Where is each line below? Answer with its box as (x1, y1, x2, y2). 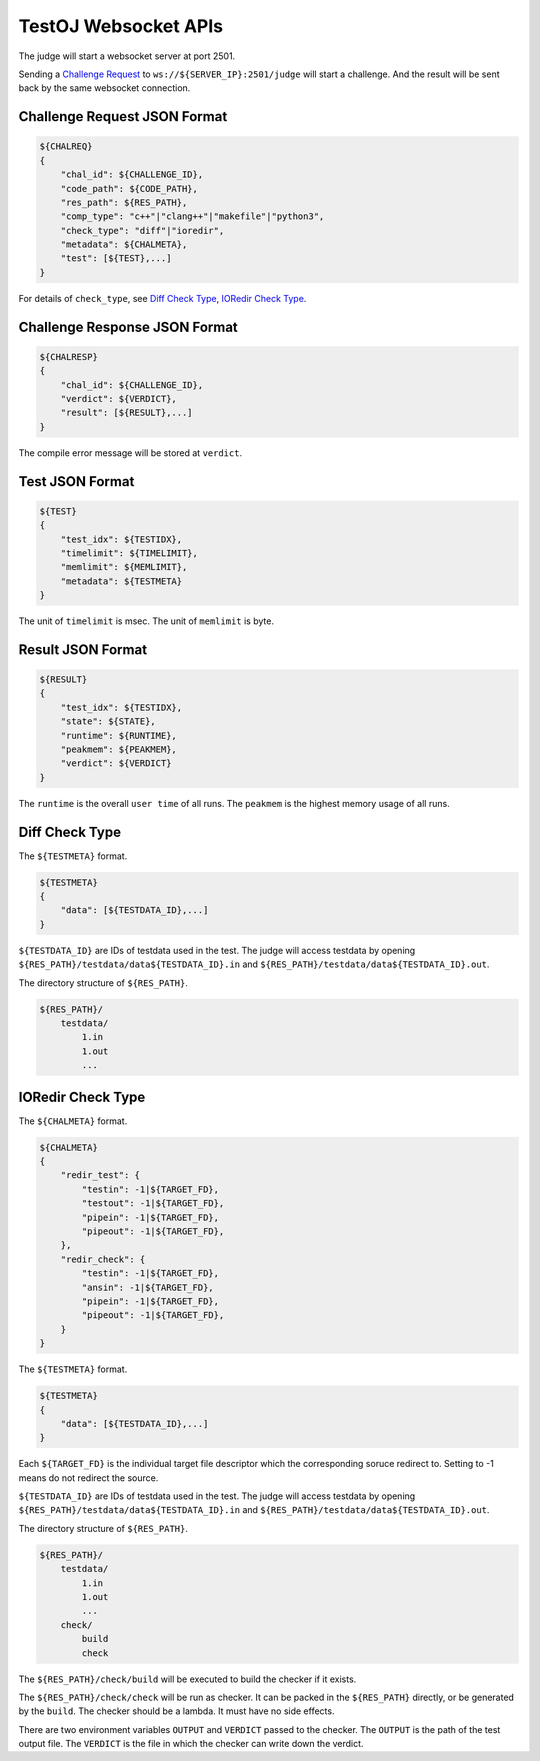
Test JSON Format (18, 473, 135, 490)
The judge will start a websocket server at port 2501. (18, 50, 236, 62)
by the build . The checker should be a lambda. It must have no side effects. (18, 1705, 335, 1717)
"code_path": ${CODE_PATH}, (60, 183, 199, 194)
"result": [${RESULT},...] (60, 407, 194, 419)
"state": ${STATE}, (60, 716, 157, 727)
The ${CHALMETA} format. (18, 1115, 128, 1127)
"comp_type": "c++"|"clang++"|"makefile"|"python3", (60, 211, 325, 222)
